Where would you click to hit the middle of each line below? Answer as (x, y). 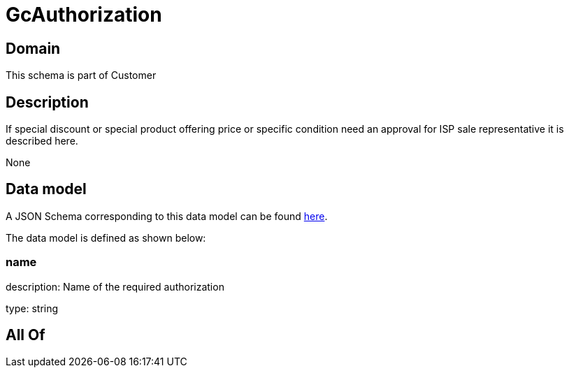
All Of (26, 335)
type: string (32, 308)
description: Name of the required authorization (115, 286)
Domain (33, 48)
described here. (42, 141)
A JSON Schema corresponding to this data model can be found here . (167, 216)
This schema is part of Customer (81, 75)
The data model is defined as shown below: (106, 237)
